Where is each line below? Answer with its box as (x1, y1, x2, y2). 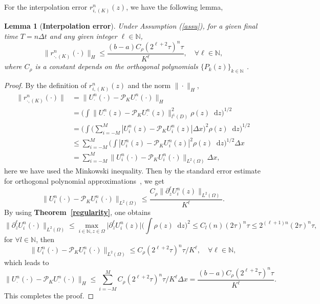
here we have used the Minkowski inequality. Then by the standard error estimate (4, 165, 261, 176)
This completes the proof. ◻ (4, 290, 94, 300)
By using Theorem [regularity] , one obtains (4, 207, 151, 218)
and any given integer (49, 30, 117, 41)
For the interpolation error (4, 2, 88, 12)
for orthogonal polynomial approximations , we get (4, 176, 164, 186)
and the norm (127, 80, 171, 91)
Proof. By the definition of (4, 80, 87, 91)
